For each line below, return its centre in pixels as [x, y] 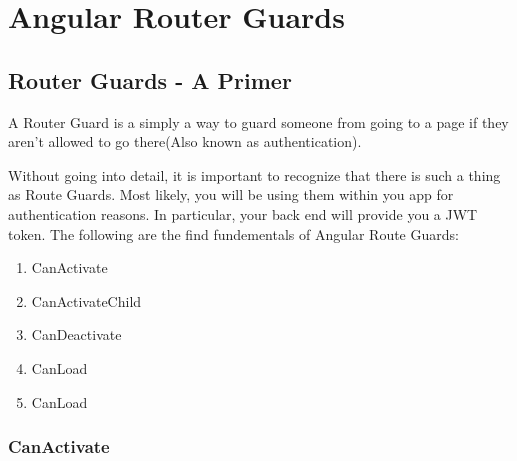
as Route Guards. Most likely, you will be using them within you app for [231, 194]
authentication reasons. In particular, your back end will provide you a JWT [243, 213]
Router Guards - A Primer [150, 79]
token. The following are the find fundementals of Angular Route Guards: [233, 233]
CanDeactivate [76, 334]
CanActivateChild [86, 300]
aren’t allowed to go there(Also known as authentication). [185, 141]
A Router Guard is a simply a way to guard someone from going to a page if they [258, 121]
